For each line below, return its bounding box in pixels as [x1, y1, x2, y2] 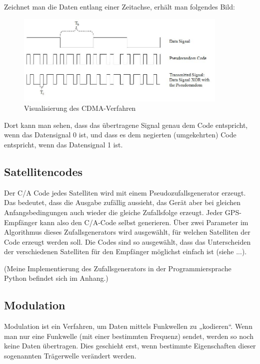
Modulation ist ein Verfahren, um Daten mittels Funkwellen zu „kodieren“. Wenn [4, 321, 252, 331]
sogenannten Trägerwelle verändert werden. [4, 350, 136, 361]
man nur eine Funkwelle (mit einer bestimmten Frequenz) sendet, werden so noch [4, 330, 253, 341]
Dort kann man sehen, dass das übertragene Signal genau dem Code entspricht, [4, 119, 248, 130]
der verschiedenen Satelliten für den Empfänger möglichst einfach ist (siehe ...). [4, 246, 247, 257]
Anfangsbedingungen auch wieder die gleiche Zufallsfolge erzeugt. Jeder [4, 207, 223, 217]
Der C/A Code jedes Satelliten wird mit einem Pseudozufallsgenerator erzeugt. [4, 187, 246, 198]
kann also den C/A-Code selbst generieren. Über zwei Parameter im [39, 217, 248, 227]
